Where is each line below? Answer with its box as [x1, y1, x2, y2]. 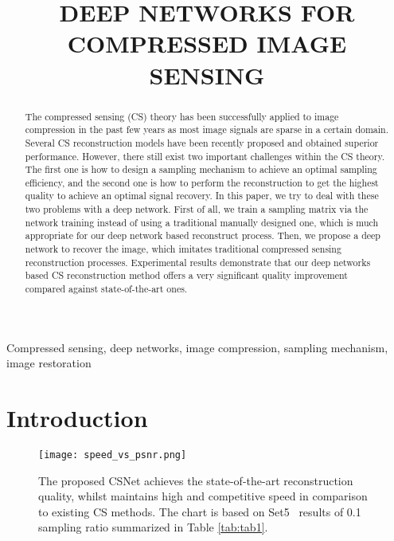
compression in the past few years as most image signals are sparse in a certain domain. [25, 123, 389, 136]
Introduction [6, 402, 148, 434]
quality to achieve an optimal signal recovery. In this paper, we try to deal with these [25, 189, 379, 202]
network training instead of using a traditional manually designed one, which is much [25, 215, 379, 229]
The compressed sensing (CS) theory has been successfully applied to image [25, 109, 339, 123]
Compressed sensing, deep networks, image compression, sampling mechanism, [6, 339, 388, 355]
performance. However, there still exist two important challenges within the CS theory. [25, 149, 385, 163]
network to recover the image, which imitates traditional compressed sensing [25, 242, 341, 256]
